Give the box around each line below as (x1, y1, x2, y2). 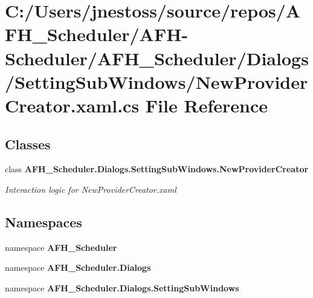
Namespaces (5, 212, 82, 231)
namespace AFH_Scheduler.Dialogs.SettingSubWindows (5, 281, 239, 294)
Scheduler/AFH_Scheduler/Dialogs (5, 45, 309, 70)
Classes (5, 134, 51, 153)
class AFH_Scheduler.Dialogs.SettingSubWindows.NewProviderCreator (5, 163, 309, 175)
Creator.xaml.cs (5, 92, 140, 117)
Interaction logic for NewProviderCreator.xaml (5, 183, 176, 195)
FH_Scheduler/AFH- (5, 22, 189, 47)
